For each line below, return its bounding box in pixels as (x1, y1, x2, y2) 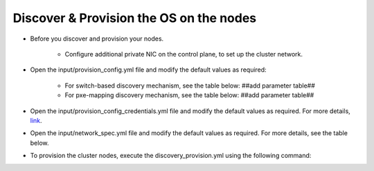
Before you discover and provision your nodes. (30, 34, 164, 43)
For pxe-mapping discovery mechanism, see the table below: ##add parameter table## (64, 91, 314, 99)
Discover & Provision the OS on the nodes (12, 10, 256, 26)
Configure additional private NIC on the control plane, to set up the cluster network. (64, 50, 303, 58)
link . (30, 116, 42, 124)
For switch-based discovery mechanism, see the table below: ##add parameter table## (64, 81, 315, 90)
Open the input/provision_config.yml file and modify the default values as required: (30, 66, 267, 74)
